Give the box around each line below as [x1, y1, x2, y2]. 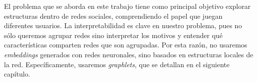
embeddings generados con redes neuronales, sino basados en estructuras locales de [4, 49, 254, 59]
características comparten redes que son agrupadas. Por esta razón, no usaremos [4, 40, 248, 50]
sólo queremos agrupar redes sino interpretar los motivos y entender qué [4, 30, 223, 40]
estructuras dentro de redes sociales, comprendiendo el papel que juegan [4, 10, 223, 21]
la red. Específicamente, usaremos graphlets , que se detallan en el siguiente [4, 59, 230, 69]
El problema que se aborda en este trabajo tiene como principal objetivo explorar [4, 1, 251, 11]
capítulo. [4, 69, 30, 79]
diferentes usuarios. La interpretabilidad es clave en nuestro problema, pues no [4, 20, 242, 31]
